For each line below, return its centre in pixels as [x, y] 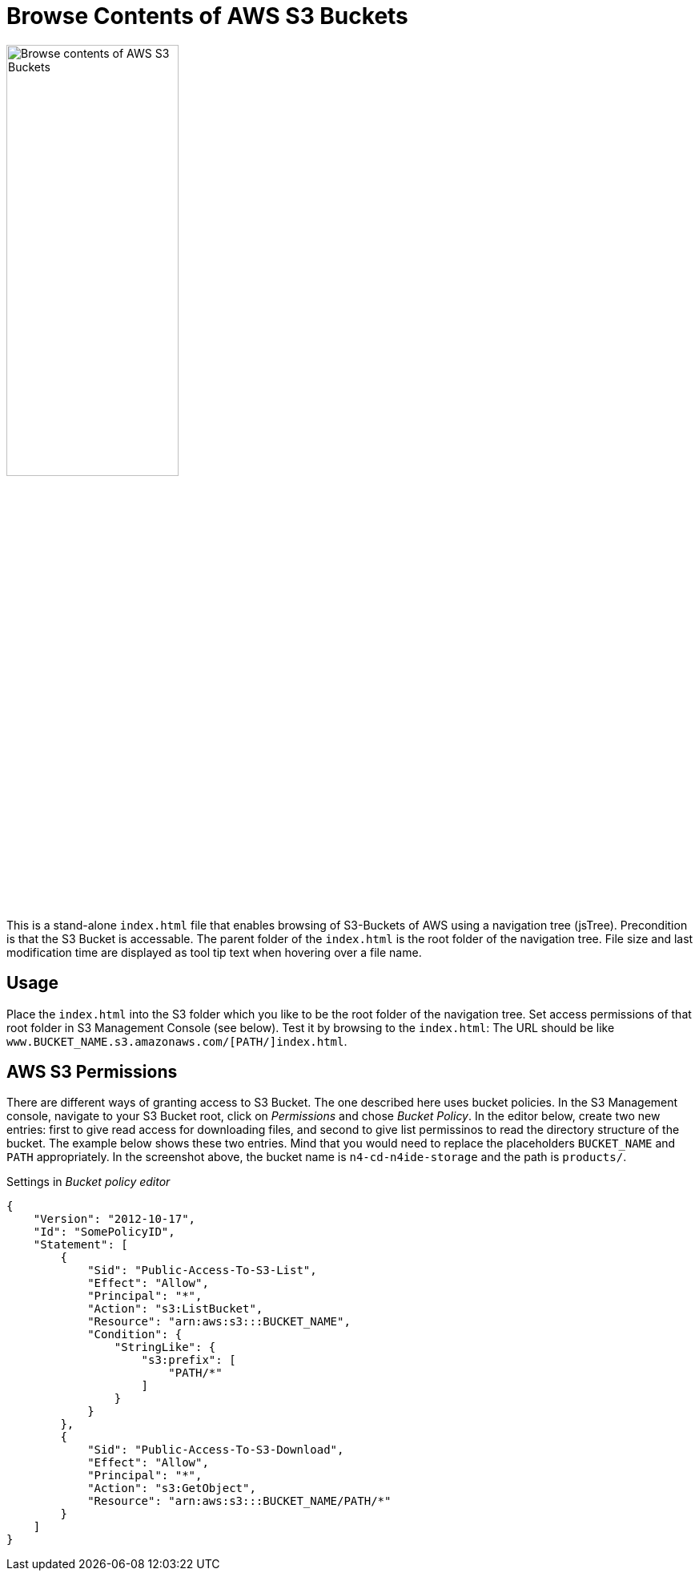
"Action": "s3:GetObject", [172, 1488]
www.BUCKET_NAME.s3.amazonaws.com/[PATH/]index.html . [177, 1041]
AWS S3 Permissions [92, 1072]
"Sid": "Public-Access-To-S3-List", [202, 1270]
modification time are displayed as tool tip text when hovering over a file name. [214, 952]
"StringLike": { [165, 1347]
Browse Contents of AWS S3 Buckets [207, 16]
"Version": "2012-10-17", [114, 1219]
